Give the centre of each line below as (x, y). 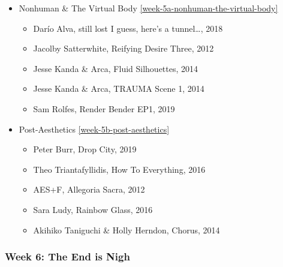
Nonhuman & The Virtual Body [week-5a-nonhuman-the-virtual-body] (148, 8)
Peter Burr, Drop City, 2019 (85, 149)
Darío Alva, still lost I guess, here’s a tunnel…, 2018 (128, 28)
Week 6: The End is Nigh (67, 256)
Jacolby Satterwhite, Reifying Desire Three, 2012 (124, 48)
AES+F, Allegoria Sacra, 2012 (89, 189)
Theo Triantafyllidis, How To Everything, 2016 (119, 169)
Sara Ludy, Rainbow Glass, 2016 (93, 209)
